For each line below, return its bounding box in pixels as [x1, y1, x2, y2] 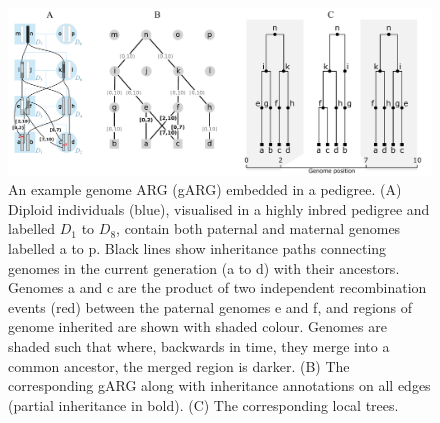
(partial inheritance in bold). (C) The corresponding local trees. [8, 394, 399, 415]
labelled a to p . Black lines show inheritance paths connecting [8, 238, 387, 259]
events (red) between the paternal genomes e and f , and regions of [8, 296, 413, 317]
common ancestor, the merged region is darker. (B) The [8, 355, 350, 376]
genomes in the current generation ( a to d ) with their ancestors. [8, 257, 400, 278]
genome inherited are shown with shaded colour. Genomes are [8, 316, 387, 337]
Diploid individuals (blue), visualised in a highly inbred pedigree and [8, 198, 430, 219]
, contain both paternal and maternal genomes [116, 218, 401, 239]
